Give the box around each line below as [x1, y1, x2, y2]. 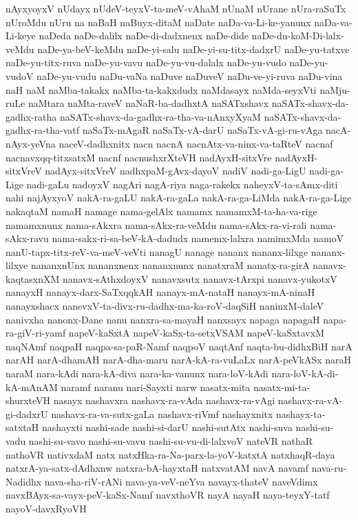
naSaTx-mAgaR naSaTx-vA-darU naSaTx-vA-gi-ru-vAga [82, 123, 323, 137]
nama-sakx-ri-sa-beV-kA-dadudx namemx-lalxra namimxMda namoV [52, 231, 344, 246]
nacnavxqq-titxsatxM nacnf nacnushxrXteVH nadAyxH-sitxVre [6, 150, 272, 164]
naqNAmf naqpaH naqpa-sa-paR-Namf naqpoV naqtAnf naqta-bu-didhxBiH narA [6, 339, 352, 353]
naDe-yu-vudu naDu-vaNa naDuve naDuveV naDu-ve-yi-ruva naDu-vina [36, 68, 343, 83]
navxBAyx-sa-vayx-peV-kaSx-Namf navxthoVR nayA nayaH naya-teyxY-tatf [6, 488, 330, 502]
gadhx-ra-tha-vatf [6, 123, 80, 137]
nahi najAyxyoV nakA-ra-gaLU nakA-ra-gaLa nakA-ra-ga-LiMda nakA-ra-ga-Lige [6, 190, 352, 205]
